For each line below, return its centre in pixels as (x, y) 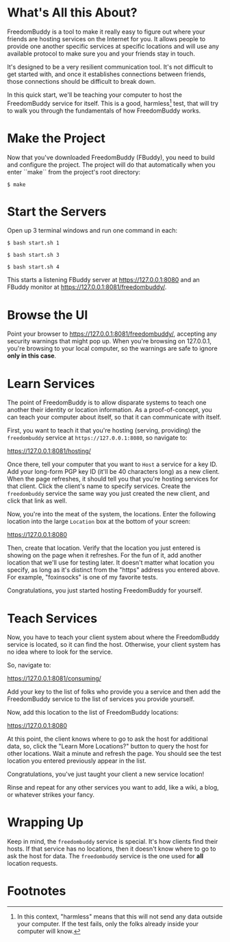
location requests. (33, 864)
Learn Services (51, 383)
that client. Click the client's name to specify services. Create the (99, 486)
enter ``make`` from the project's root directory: (74, 172)
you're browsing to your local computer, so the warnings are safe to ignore (112, 349)
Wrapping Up (46, 823)
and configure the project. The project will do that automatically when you (111, 164)
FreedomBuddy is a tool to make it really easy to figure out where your (106, 32)
